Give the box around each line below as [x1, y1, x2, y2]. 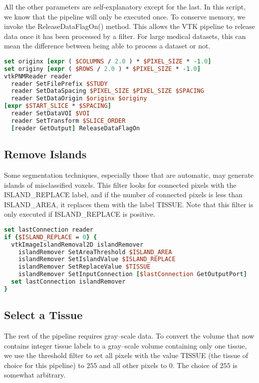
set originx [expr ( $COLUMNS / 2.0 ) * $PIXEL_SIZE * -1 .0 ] [4, 57, 212, 65]
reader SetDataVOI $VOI [11, 110, 90, 117]
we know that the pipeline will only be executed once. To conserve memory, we [4, 11, 246, 21]
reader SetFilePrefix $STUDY [11, 80, 108, 87]
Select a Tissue [4, 307, 83, 323]
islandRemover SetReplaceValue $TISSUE [18, 263, 151, 271]
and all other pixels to [99, 360, 167, 370]
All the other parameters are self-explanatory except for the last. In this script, [4, 1, 246, 11]
